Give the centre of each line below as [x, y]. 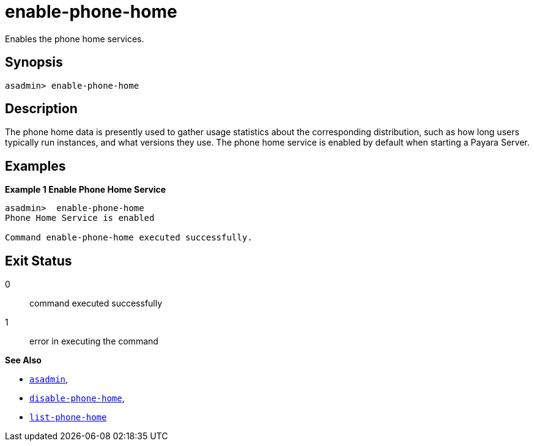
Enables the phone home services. [75, 39]
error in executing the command [94, 341]
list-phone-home [68, 418]
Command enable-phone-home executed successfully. [129, 238]
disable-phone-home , [77, 398]
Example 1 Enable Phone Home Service [86, 190]
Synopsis [34, 62]
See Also [23, 360]
